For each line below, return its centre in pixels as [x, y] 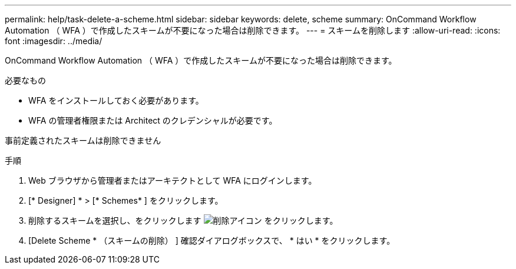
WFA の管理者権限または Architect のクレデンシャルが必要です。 [153, 120]
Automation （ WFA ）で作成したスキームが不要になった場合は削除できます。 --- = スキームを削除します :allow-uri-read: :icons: [253, 30]
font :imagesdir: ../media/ [54, 41]
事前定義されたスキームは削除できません [83, 140]
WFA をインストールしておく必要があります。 [116, 100]
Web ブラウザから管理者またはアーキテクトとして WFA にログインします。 [173, 180]
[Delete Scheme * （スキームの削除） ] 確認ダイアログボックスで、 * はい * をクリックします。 [212, 240]
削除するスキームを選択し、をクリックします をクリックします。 [183, 220]
